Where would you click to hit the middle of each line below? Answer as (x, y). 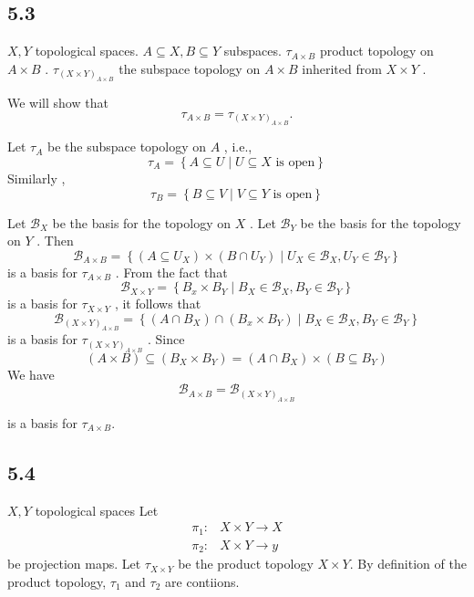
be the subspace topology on (127, 147)
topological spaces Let (97, 510)
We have (31, 374)
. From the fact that (171, 272)
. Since (166, 339)
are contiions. (202, 581)
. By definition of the (408, 564)
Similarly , (36, 178)
